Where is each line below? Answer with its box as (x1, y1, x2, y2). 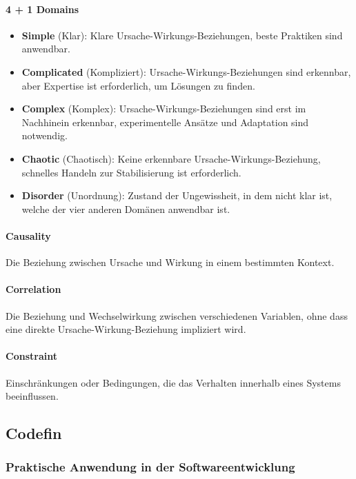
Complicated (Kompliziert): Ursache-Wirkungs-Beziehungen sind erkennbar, (21, 64, 351, 79)
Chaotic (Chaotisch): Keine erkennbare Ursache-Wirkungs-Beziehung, (21, 151, 321, 165)
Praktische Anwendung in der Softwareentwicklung (6, 458, 295, 476)
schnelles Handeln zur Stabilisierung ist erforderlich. (21, 165, 241, 179)
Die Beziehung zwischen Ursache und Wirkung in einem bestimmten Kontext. (6, 255, 335, 269)
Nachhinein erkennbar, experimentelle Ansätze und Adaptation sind (21, 114, 309, 129)
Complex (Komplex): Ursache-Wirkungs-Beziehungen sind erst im (21, 101, 306, 116)
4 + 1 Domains (6, 1, 79, 16)
